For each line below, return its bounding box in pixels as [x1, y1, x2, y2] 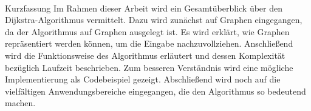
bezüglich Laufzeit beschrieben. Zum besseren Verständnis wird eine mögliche [5, 61, 293, 73]
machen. [5, 96, 36, 109]
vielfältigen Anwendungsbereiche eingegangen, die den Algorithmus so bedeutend [5, 84, 306, 97]
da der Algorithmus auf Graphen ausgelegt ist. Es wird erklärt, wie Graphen [5, 25, 290, 38]
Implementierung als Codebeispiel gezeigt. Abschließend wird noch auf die [5, 73, 281, 86]
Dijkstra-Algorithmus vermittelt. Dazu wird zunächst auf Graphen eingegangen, [5, 13, 302, 26]
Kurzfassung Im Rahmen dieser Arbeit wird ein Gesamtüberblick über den [5, 1, 283, 14]
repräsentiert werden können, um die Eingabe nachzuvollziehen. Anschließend [5, 37, 293, 50]
